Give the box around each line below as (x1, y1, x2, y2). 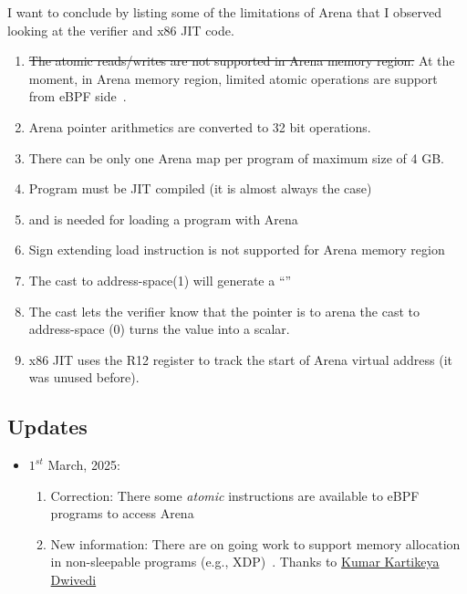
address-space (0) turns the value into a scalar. (28, 319, 290, 339)
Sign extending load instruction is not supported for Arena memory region (28, 240, 445, 259)
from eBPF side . (28, 87, 127, 106)
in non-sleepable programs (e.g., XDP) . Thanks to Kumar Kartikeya (50, 552, 440, 571)
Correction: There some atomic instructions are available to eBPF (50, 485, 420, 505)
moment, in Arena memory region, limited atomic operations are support (28, 68, 438, 88)
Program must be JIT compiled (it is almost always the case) (28, 179, 372, 198)
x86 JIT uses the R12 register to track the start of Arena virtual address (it (28, 349, 453, 369)
